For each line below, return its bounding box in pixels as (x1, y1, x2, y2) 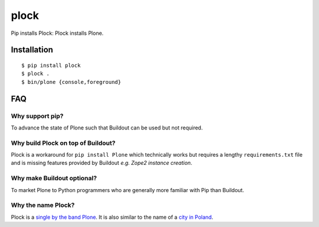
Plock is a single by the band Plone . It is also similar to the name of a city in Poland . (11, 213, 214, 220)
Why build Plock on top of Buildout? (11, 139, 116, 147)
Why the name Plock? (11, 201, 75, 209)
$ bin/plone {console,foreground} (21, 79, 121, 85)
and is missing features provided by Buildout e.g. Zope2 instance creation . (11, 160, 193, 167)
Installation (11, 45, 53, 55)
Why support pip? (11, 112, 64, 120)
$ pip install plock (21, 62, 81, 69)
